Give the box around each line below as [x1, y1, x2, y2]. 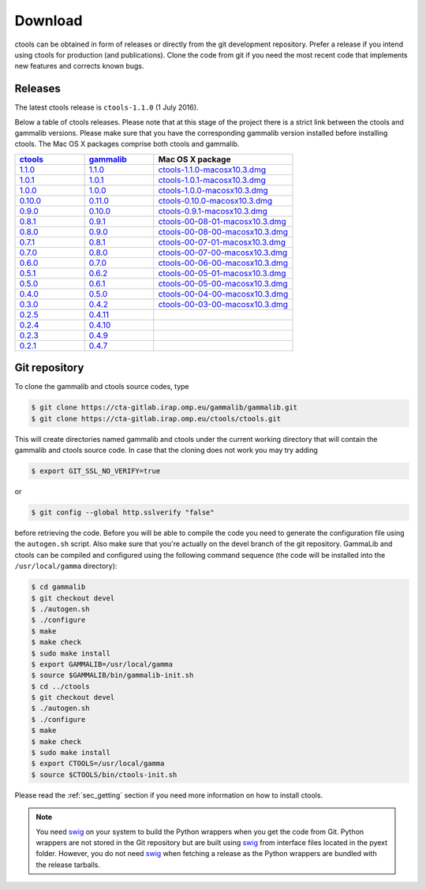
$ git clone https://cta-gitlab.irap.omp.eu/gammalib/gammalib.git [31, 403, 298, 412]
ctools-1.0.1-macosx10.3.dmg [158, 174, 266, 185]
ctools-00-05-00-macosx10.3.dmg [158, 278, 288, 289]
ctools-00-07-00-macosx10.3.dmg [158, 247, 288, 258]
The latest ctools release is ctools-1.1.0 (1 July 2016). [14, 103, 199, 112]
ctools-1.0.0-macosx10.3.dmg [158, 185, 268, 196]
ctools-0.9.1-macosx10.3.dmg [158, 205, 268, 216]
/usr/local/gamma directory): [14, 561, 118, 571]
